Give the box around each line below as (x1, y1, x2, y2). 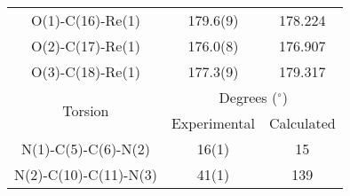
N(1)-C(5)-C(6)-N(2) (21, 138, 150, 159)
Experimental (171, 113, 255, 133)
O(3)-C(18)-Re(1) (31, 61, 140, 82)
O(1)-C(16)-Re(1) (31, 10, 140, 30)
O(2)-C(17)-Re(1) (31, 35, 140, 56)
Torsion (62, 99, 109, 121)
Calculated (268, 113, 336, 133)
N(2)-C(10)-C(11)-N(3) (14, 164, 157, 184)
